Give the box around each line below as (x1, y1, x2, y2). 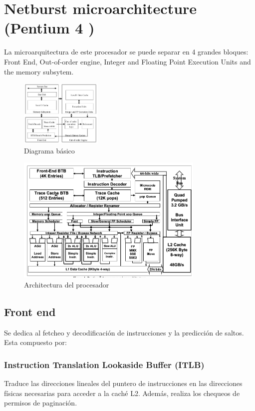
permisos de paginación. (4, 397, 77, 408)
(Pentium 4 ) (4, 17, 95, 38)
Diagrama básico (24, 145, 75, 155)
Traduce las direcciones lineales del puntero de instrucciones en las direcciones (4, 378, 243, 388)
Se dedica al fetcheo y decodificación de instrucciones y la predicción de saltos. (4, 327, 244, 337)
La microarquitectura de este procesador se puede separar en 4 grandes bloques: (4, 46, 249, 57)
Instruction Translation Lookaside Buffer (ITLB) (4, 358, 205, 370)
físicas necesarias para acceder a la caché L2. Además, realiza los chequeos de (4, 387, 240, 398)
